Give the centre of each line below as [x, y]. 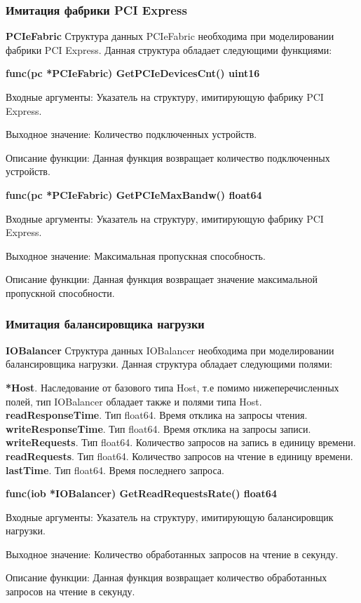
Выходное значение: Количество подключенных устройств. [131, 134]
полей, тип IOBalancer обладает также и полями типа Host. [134, 401]
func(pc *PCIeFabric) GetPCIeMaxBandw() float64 [134, 194]
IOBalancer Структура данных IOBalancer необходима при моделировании [170, 350]
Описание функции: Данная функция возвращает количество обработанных [166, 577]
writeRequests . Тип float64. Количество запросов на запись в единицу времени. [181, 442]
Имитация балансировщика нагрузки [105, 324]
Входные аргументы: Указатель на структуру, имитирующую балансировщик [170, 517]
